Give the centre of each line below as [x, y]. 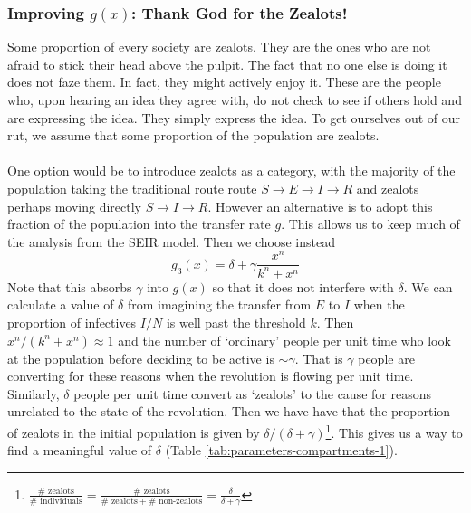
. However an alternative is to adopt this [320, 206]
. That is [319, 358]
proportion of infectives [72, 323]
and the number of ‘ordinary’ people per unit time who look [284, 340]
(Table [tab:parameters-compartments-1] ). [281, 450]
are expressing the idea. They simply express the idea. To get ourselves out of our [234, 117]
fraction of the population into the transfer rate [139, 224]
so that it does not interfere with [303, 286]
